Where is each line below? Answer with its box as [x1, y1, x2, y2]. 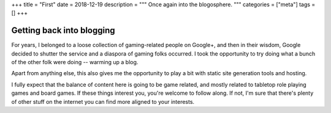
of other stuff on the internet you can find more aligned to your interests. [11, 98, 195, 105]
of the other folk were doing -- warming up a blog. [11, 59, 139, 66]
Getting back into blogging [11, 25, 116, 36]
